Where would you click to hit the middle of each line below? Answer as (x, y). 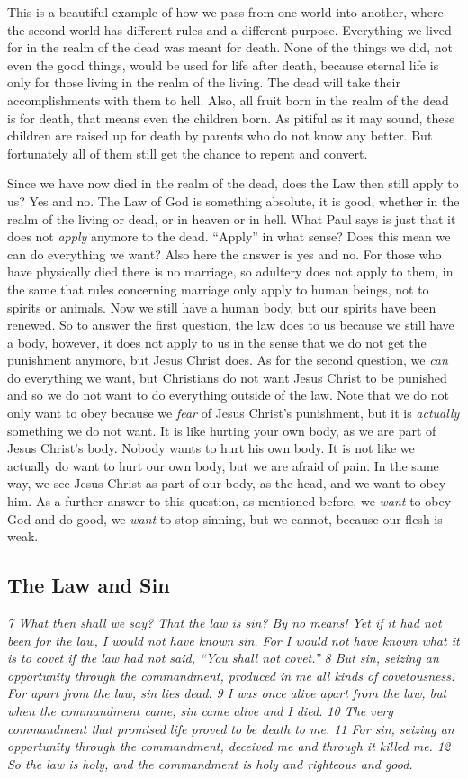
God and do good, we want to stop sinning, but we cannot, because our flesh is (225, 518)
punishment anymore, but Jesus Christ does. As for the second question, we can (228, 360)
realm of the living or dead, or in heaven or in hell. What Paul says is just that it (232, 218)
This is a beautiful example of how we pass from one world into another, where (225, 12)
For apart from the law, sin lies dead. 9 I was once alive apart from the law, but (227, 693)
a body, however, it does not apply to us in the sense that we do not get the (217, 342)
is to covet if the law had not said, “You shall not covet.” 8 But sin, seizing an (223, 658)
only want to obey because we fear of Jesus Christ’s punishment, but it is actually (234, 413)
